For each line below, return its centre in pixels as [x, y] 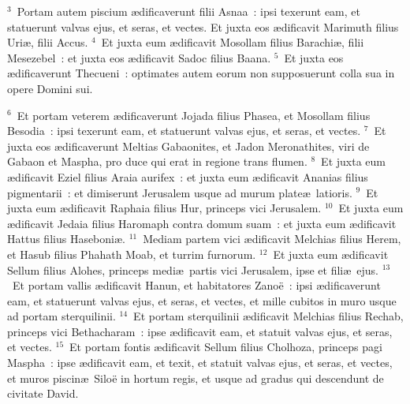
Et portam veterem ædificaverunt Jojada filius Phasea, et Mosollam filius [194, 115]
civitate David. [43, 393]
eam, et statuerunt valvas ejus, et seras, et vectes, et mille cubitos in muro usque [202, 300]
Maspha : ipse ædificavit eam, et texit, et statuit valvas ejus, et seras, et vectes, [200, 363]
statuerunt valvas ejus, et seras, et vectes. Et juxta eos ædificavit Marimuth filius [203, 26]
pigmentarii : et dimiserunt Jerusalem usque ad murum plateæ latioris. [180, 192]
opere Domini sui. [50, 88]
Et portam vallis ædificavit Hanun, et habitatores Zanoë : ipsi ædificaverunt [196, 285]
